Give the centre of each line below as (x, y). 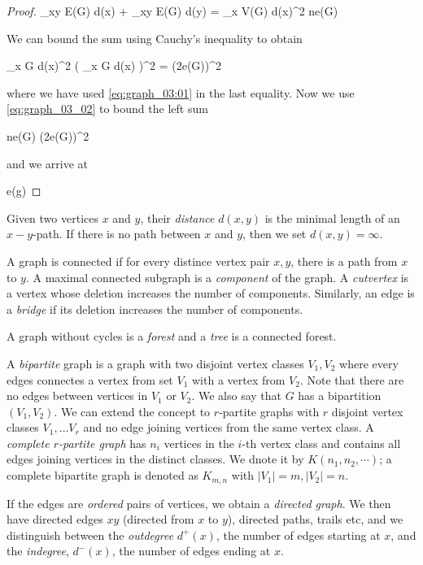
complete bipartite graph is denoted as (102, 475)
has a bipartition (340, 395)
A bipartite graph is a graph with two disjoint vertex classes (155, 363)
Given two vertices (52, 217)
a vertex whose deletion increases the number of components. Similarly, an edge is (211, 293)
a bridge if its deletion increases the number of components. (155, 309)
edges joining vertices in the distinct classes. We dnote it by (155, 459)
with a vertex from (238, 379)
